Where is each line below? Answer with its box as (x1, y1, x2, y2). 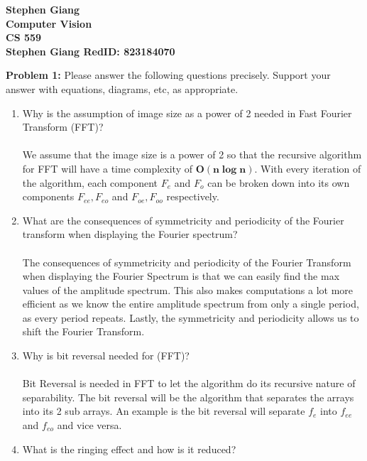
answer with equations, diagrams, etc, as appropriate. (6, 81, 239, 96)
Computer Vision (6, 16, 92, 31)
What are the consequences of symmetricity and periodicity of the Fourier (22, 212, 344, 227)
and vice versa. (57, 418, 122, 433)
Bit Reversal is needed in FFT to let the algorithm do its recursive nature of (22, 376, 356, 391)
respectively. (166, 189, 219, 204)
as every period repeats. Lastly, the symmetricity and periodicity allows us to (22, 310, 359, 325)
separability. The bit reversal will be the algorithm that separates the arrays (22, 389, 354, 404)
